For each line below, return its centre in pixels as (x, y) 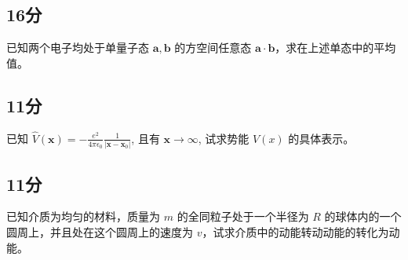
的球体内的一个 (363, 216)
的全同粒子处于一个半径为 (243, 216)
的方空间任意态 (213, 48)
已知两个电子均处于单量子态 (78, 48)
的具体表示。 (321, 138)
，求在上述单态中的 (324, 48)
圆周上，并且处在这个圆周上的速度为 (100, 231)
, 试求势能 (224, 138)
